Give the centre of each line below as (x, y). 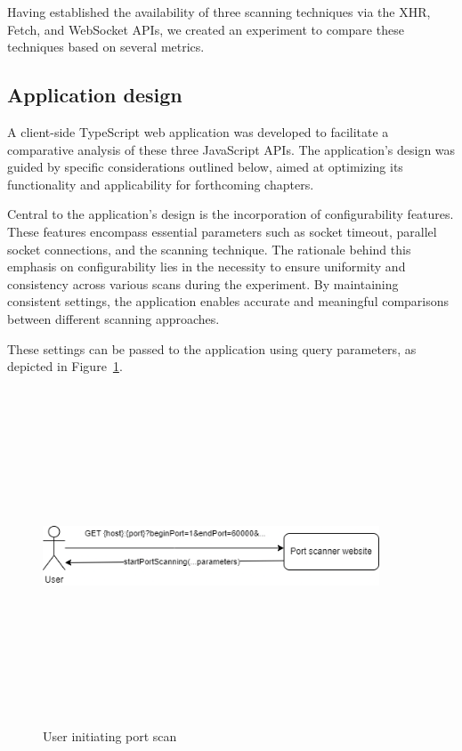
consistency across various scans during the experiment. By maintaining (203, 283)
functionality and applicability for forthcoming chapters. (161, 184)
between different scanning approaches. (113, 318)
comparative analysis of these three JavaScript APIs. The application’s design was (231, 149)
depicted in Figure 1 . (65, 366)
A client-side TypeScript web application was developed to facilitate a (198, 131)
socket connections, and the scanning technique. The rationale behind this (209, 249)
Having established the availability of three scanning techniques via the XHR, (219, 12)
